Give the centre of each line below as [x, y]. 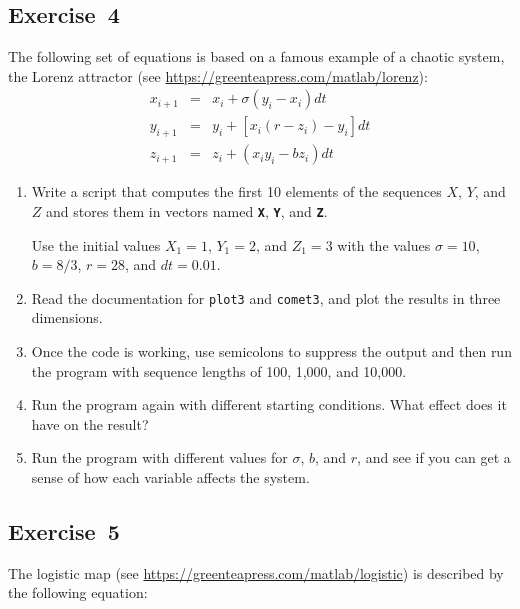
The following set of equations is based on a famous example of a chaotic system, [256, 56]
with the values [384, 244]
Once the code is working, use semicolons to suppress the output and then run [271, 350]
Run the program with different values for [159, 457]
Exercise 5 [64, 530]
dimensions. [67, 317]
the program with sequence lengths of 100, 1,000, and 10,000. [219, 370]
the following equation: [78, 592]
